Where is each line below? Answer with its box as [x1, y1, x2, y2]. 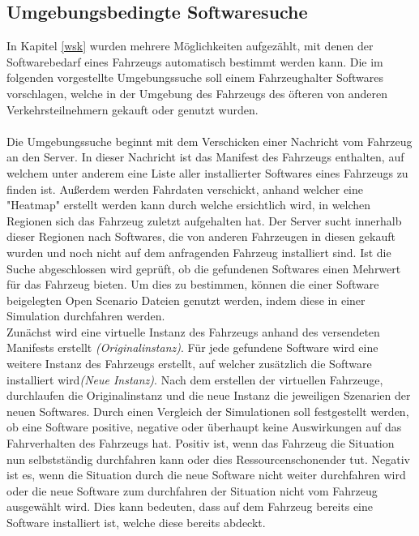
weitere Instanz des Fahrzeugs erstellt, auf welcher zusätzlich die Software [6, 355, 372, 372]
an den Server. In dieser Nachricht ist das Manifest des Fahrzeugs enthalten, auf [6, 148, 404, 165]
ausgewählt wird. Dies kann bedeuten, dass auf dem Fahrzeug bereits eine [6, 498, 374, 515]
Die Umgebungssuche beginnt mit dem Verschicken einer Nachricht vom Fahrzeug [6, 132, 413, 149]
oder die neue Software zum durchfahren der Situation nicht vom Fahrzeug [6, 482, 378, 499]
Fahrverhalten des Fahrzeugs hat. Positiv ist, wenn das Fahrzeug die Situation [6, 435, 395, 452]
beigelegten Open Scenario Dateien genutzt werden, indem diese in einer [6, 291, 366, 308]
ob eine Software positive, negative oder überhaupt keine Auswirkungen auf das [6, 418, 402, 435]
